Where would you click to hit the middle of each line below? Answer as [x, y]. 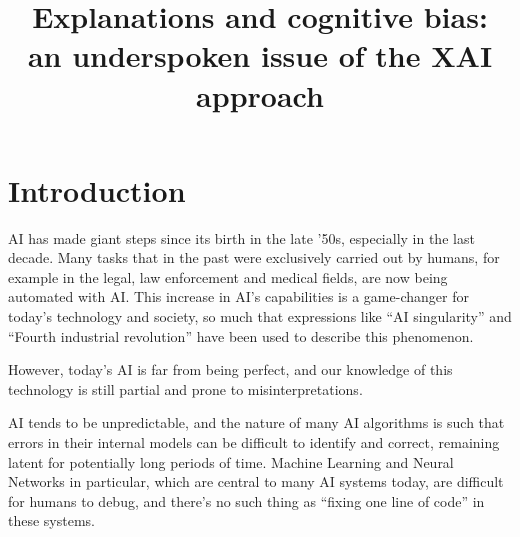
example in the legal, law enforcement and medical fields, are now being [228, 276]
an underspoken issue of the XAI [260, 55]
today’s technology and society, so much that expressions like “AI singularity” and [260, 316]
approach [260, 94]
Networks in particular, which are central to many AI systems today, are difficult [256, 481]
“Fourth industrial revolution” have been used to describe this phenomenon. [241, 335]
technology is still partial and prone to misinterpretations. [185, 388]
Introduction [97, 189]
